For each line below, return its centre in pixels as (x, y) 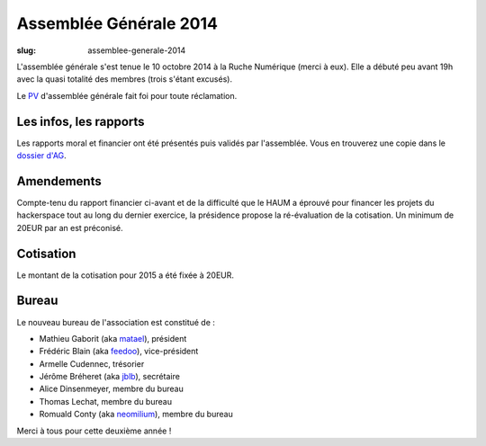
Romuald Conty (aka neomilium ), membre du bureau (136, 415)
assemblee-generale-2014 (137, 50)
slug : (26, 50)
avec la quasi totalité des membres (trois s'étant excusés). (125, 79)
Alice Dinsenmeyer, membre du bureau (111, 389)
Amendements (59, 181)
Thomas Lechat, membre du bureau (106, 401)
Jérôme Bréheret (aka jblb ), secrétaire (109, 377)
